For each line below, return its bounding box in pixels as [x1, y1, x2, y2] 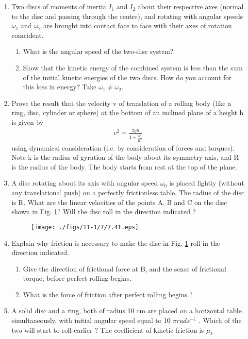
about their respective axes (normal [137, 1, 244, 11]
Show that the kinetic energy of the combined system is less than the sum [23, 62, 243, 72]
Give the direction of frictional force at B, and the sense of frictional [23, 263, 226, 273]
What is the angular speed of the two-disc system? [23, 46, 174, 56]
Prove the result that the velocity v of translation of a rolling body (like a [11, 98, 231, 108]
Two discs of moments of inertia [11, 1, 106, 11]
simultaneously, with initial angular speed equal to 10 [11, 315, 171, 325]
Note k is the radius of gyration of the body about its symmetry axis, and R [11, 152, 239, 162]
